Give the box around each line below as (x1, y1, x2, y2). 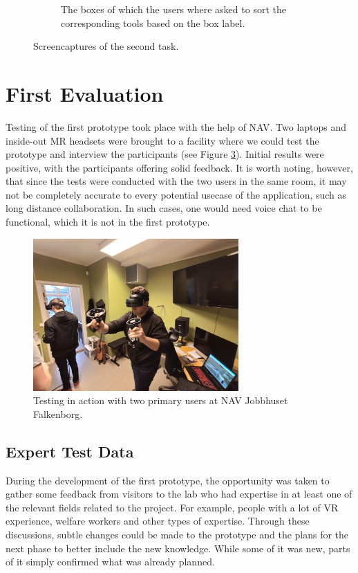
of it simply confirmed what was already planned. (6, 554, 215, 569)
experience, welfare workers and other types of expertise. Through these (6, 513, 310, 528)
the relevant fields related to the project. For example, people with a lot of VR (6, 500, 339, 514)
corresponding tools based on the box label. (61, 15, 245, 30)
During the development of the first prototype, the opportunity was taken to (6, 473, 330, 487)
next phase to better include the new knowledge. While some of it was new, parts (6, 540, 350, 555)
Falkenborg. (33, 406, 83, 421)
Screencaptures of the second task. (33, 39, 179, 53)
